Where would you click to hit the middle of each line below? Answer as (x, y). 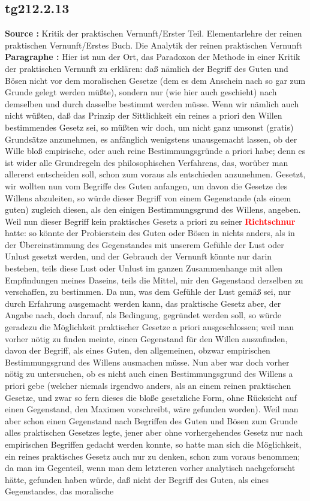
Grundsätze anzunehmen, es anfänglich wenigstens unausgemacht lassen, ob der (151, 139)
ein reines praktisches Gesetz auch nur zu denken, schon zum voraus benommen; (153, 456)
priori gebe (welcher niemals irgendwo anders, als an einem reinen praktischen (148, 386)
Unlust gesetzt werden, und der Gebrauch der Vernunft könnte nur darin (139, 256)
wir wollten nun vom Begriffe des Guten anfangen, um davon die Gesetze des (146, 185)
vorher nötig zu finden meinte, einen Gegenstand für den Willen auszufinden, (146, 338)
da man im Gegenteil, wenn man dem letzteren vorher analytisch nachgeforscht (150, 468)
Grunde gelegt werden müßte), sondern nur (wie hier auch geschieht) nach (141, 92)
